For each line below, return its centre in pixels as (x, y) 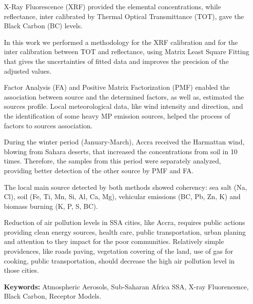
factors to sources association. (48, 125)
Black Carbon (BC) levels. (43, 26)
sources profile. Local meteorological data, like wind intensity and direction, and (124, 106)
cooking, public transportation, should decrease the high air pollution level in (119, 260)
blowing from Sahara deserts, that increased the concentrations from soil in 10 (121, 151)
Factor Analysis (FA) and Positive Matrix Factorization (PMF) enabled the (117, 87)
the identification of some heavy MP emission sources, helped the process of (117, 115)
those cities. (21, 270)
